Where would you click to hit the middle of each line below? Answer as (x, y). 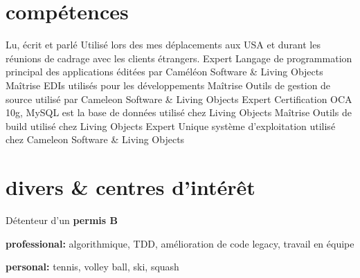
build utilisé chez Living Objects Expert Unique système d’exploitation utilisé (171, 126)
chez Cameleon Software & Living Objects (95, 139)
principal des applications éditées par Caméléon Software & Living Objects (164, 72)
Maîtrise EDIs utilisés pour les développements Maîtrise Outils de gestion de (168, 85)
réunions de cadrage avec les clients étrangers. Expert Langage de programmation (179, 58)
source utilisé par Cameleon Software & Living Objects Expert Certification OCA (179, 99)
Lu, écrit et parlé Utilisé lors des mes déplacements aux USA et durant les (163, 45)
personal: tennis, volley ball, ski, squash (92, 267)
